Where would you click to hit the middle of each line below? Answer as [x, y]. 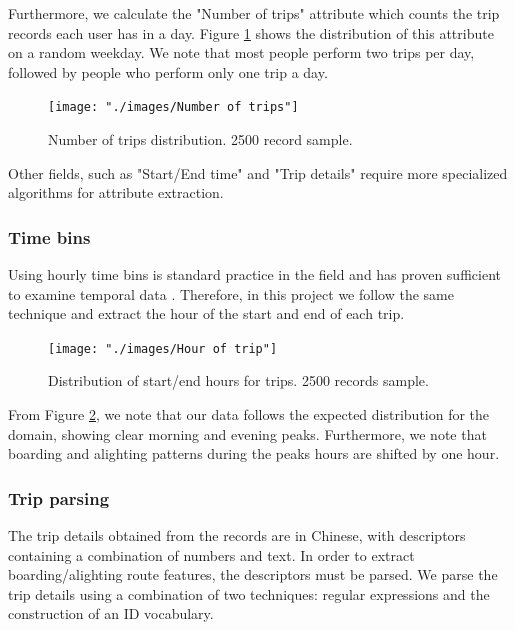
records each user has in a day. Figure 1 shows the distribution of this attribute [251, 32]
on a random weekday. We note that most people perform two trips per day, [241, 52]
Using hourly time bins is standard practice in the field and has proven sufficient [254, 274]
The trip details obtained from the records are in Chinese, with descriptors [237, 535]
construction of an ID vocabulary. [111, 613]
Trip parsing [59, 497]
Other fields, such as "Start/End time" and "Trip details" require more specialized [258, 172]
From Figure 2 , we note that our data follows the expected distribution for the [249, 414]
